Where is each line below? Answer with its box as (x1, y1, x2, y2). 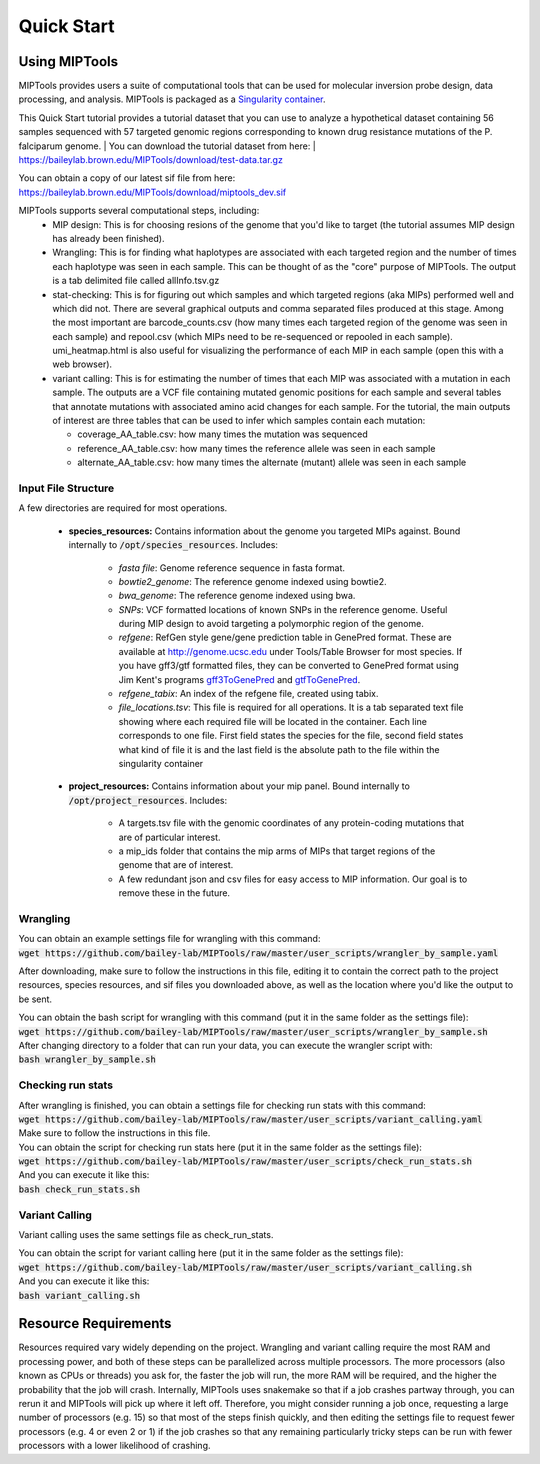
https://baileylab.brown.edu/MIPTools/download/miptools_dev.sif (18, 186, 287, 198)
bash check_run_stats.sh (18, 1183, 140, 1195)
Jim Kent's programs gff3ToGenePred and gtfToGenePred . (118, 673, 361, 685)
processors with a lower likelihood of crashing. (18, 1440, 211, 1452)
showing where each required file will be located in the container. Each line (118, 715, 427, 727)
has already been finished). (52, 232, 165, 244)
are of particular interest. (118, 831, 221, 843)
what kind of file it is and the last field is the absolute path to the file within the (118, 743, 440, 755)
